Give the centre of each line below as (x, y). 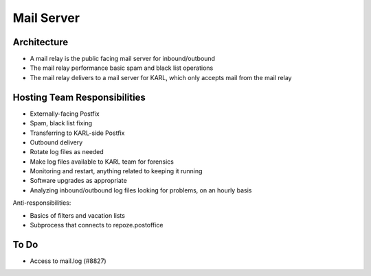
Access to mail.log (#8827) (68, 261)
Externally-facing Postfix (65, 114)
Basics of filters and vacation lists (77, 215)
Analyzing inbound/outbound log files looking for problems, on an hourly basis (141, 190)
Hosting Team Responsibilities (79, 97)
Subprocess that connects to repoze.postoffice (97, 225)
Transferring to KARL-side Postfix (77, 133)
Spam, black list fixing (61, 123)
